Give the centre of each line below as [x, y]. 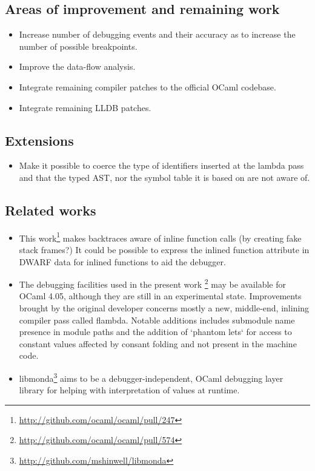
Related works [51, 210]
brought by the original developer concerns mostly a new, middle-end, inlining [164, 308]
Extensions [39, 140]
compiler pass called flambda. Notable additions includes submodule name [157, 320]
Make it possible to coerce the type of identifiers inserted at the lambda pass [161, 165]
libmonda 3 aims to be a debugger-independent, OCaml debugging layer [151, 377]
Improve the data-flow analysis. [77, 66]
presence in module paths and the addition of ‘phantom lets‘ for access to [155, 332]
